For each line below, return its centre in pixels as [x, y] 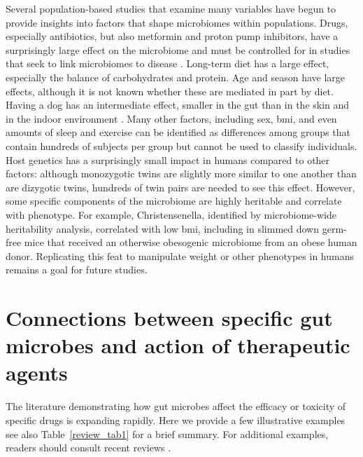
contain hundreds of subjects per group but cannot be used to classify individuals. [181, 145]
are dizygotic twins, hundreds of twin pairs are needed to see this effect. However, [180, 187]
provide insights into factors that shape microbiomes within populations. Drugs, [177, 22]
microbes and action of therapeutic [178, 345]
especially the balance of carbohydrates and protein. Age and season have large [176, 77]
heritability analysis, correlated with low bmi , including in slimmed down [163, 228]
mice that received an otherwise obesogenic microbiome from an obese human [191, 242]
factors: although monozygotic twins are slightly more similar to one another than [181, 173]
